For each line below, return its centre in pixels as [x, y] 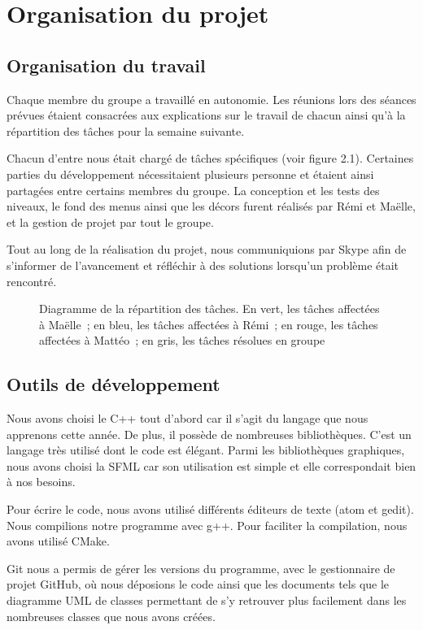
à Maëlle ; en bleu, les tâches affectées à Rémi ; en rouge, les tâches [209, 324]
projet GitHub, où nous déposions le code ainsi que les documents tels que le [198, 584]
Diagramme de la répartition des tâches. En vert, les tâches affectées [209, 308]
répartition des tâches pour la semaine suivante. [126, 130]
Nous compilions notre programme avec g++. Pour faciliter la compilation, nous [207, 525]
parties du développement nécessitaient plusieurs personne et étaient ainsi [190, 174]
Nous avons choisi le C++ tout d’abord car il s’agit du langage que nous [188, 418]
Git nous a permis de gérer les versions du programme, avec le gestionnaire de [201, 568]
